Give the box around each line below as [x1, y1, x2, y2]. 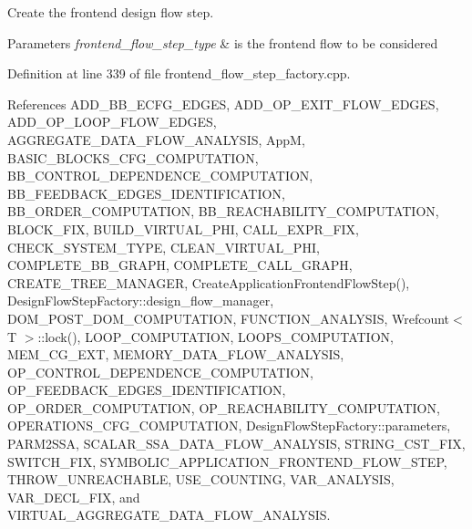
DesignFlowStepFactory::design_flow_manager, [7, 291, 274, 310]
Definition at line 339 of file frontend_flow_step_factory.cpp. [7, 64, 351, 83]
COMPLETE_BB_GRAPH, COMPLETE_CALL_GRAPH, [7, 255, 353, 275]
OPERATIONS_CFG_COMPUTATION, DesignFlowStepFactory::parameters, [7, 416, 451, 435]
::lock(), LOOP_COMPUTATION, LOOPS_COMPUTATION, [37, 327, 394, 346]
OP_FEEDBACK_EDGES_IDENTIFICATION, [7, 380, 286, 399]
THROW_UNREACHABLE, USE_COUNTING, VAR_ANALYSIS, [7, 470, 395, 489]
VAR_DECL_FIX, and [7, 487, 140, 506]
